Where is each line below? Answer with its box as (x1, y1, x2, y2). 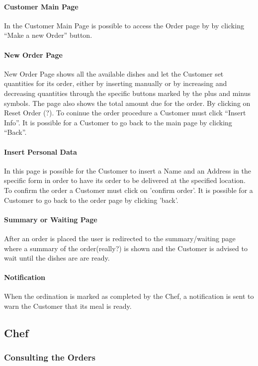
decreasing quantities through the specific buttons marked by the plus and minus (4, 88, 251, 98)
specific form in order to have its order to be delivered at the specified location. (4, 175, 246, 185)
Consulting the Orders (4, 351, 96, 364)
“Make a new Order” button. (4, 30, 92, 40)
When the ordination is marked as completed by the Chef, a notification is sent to (4, 291, 254, 301)
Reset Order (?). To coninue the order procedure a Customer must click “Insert (4, 107, 246, 118)
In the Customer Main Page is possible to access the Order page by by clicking (4, 20, 244, 30)
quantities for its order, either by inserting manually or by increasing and (4, 78, 227, 89)
